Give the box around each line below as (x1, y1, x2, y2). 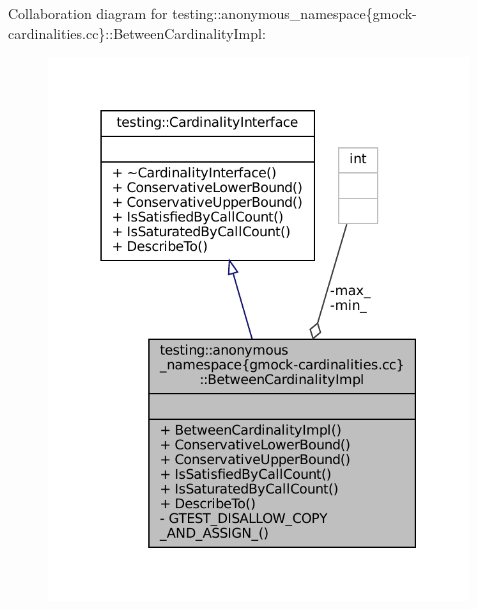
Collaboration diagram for (8, 3, 168, 23)
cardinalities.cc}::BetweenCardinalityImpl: (8, 22, 266, 43)
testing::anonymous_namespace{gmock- (172, 3, 417, 23)
